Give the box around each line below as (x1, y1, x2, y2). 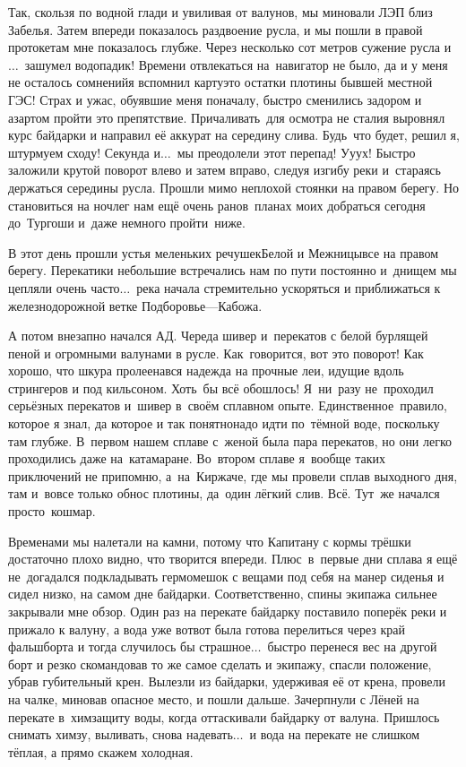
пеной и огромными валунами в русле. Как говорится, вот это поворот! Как (8, 343, 424, 362)
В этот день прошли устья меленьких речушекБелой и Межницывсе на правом (8, 243, 439, 262)
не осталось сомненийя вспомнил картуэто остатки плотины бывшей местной (8, 73, 433, 91)
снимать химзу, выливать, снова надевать (8, 725, 233, 744)
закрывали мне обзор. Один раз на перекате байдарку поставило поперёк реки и (8, 602, 447, 620)
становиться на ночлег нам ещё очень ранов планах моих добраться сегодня (8, 195, 426, 214)
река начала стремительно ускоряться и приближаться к (136, 278, 441, 297)
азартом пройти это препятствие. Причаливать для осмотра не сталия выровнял (8, 108, 445, 126)
